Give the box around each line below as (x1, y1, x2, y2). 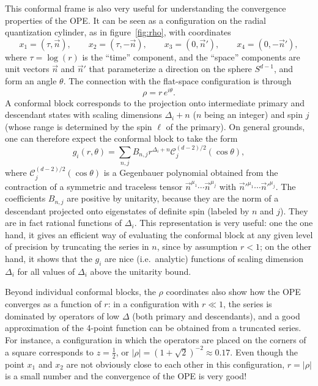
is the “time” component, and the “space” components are (82, 50, 300, 63)
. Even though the (230, 345, 298, 358)
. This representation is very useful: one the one (134, 216, 313, 229)
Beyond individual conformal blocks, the (5, 285, 156, 298)
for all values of (17, 264, 75, 277)
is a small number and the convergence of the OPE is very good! (5, 370, 247, 382)
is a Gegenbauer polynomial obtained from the (103, 166, 278, 179)
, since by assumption (157, 240, 238, 253)
